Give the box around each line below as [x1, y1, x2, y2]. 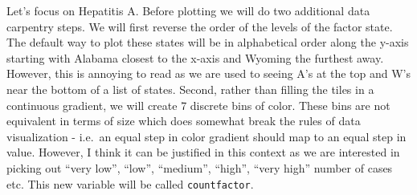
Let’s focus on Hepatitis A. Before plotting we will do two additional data [6, 2, 370, 18]
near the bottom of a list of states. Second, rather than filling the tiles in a [6, 80, 374, 97]
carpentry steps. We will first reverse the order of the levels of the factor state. [6, 18, 393, 35]
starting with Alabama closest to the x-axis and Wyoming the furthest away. [6, 49, 384, 66]
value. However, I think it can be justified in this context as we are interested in [6, 144, 400, 160]
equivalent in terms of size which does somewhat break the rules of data [6, 112, 361, 129]
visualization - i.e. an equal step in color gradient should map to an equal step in [6, 128, 407, 144]
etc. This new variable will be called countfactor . [6, 175, 254, 192]
